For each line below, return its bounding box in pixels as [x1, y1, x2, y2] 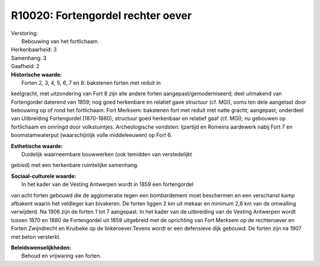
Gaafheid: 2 [11, 63, 40, 70]
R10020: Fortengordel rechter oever [11, 9, 192, 22]
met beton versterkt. [11, 233, 61, 240]
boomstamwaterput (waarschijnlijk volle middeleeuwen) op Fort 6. [11, 132, 172, 139]
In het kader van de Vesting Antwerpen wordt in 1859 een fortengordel [21, 181, 194, 188]
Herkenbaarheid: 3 [11, 46, 57, 53]
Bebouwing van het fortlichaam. [21, 37, 100, 44]
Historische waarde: [11, 71, 62, 78]
